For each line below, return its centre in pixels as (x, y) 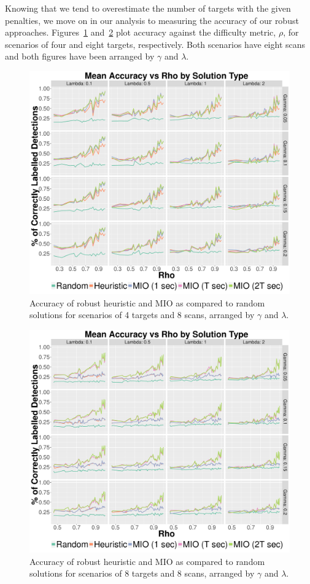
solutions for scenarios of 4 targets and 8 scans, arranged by (142, 315)
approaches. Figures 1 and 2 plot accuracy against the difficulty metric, (141, 32)
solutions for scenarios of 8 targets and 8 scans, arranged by (142, 573)
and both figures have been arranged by (80, 56)
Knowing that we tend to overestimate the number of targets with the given (148, 8)
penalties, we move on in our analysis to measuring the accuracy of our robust (152, 20)
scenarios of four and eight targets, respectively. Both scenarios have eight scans (155, 44)
